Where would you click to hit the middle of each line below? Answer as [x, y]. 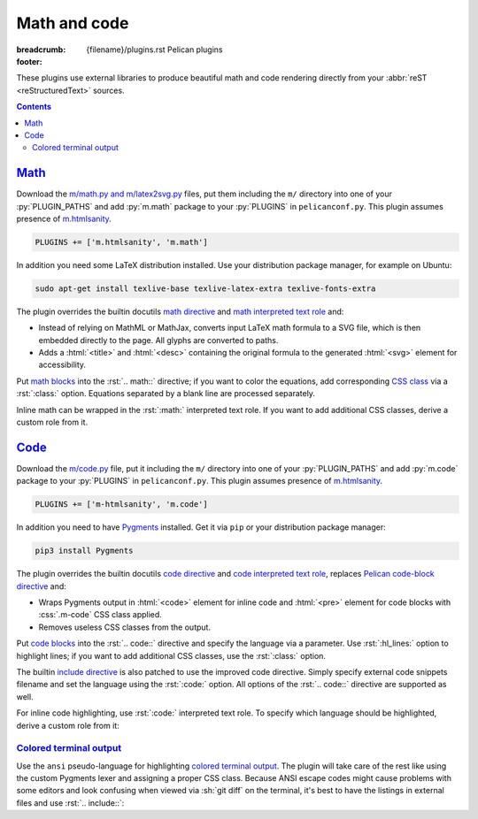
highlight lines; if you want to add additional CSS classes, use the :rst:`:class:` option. [171, 655]
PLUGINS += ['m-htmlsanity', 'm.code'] [121, 505]
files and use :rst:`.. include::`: [70, 803]
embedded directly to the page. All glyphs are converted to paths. [158, 340]
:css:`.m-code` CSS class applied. [100, 615]
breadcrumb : [41, 50]
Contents [34, 107]
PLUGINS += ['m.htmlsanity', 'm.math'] [121, 242]
